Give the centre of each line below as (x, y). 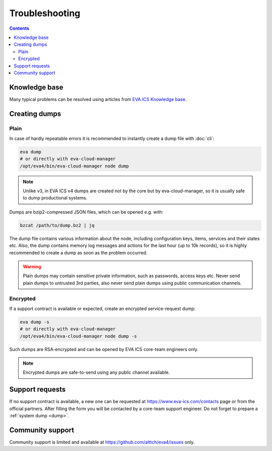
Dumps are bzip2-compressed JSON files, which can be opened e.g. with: (86, 212)
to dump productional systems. (55, 198)
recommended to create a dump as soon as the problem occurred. (78, 253)
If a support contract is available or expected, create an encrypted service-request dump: (103, 309)
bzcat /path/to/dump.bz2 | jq (57, 225)
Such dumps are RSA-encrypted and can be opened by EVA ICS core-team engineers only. (104, 349)
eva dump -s (35, 322)
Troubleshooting (45, 13)
